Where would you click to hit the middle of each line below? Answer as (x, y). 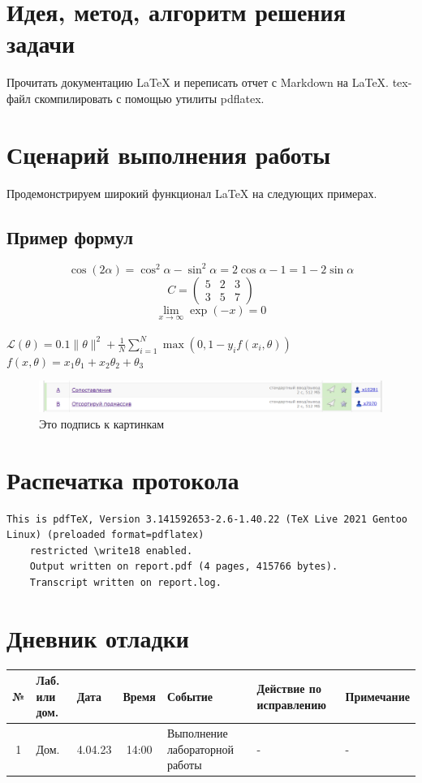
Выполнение (197, 733)
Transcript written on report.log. (125, 582)
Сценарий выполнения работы (169, 154)
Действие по (289, 688)
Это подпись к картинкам (102, 423)
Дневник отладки (98, 637)
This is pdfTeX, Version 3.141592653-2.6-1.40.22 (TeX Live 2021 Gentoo (207, 519)
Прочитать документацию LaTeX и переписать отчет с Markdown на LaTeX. (198, 82)
